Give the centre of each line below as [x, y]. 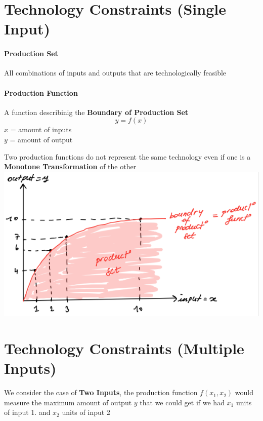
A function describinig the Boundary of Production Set [96, 112]
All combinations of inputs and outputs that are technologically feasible [115, 73]
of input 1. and [27, 412]
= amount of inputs [41, 129]
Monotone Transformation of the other [70, 166]
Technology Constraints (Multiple [124, 348]
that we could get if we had [182, 402]
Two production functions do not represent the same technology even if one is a [127, 156]
